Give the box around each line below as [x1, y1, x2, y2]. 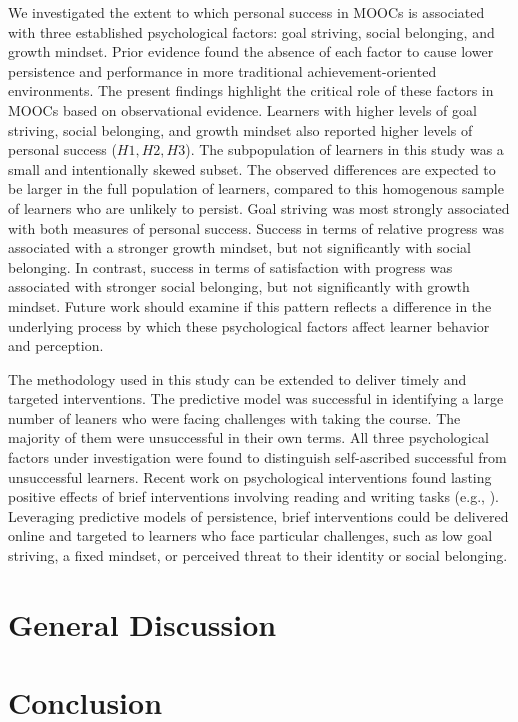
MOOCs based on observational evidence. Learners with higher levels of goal [8, 99, 477, 120]
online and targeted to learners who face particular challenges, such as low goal [8, 525, 493, 546]
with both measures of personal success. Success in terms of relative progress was [8, 217, 505, 238]
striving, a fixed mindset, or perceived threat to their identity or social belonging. [8, 545, 508, 566]
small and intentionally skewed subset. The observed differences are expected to [8, 158, 496, 179]
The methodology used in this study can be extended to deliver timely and [8, 368, 467, 389]
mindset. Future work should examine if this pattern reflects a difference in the [8, 295, 492, 316]
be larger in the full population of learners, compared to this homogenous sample [8, 178, 504, 199]
